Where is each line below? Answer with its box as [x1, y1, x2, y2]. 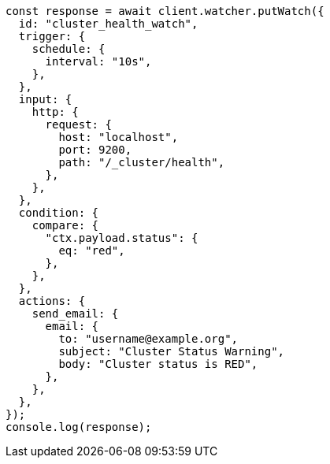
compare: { [32, 219, 99, 232]
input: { [18, 93, 72, 106]
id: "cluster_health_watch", [18, 17, 198, 30]
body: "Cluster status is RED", [58, 358, 258, 370]
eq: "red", [58, 244, 125, 257]
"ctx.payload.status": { [45, 232, 198, 244]
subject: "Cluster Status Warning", [58, 345, 285, 358]
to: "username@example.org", [58, 332, 239, 345]
